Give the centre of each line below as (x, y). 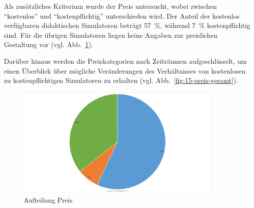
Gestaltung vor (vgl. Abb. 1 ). (49, 44)
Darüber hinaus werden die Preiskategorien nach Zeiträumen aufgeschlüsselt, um (126, 61)
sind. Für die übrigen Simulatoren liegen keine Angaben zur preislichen (111, 35)
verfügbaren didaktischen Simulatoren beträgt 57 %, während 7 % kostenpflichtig (127, 25)
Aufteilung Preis (48, 200)
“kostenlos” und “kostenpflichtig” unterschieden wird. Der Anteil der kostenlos (122, 15)
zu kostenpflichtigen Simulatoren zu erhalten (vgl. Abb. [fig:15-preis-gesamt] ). (121, 80)
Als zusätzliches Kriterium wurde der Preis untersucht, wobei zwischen (111, 6)
